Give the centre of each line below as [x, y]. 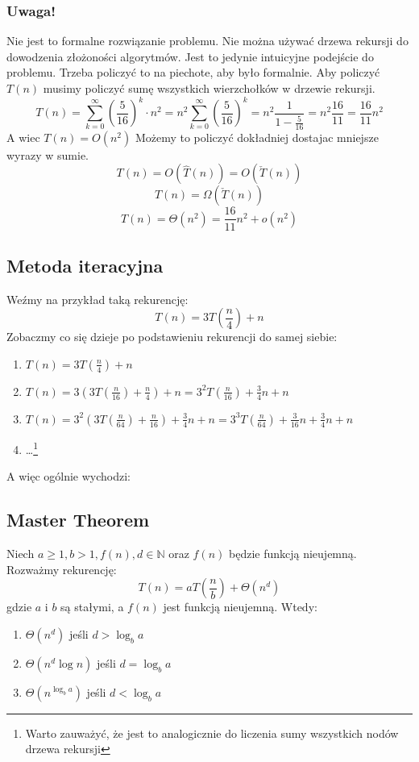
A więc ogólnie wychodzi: [68, 476]
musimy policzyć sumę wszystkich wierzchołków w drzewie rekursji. [209, 88]
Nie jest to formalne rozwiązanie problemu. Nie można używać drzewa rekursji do [207, 41]
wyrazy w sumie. [48, 154]
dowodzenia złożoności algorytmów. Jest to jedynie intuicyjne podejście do [190, 56]
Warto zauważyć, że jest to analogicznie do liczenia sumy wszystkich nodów [212, 733]
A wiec [23, 137]
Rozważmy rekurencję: [62, 569]
